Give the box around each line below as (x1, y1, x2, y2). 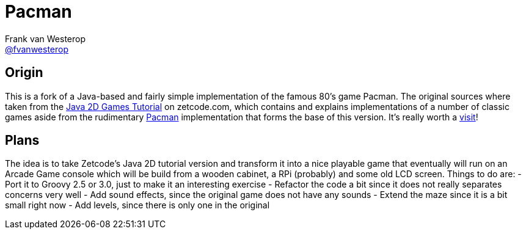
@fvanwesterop (5, 43, 69, 54)
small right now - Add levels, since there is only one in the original (5, 200, 270, 211)
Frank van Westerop (5, 33, 86, 44)
